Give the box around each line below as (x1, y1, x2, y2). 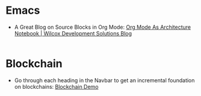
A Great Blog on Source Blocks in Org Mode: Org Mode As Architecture (14, 23, 191, 31)
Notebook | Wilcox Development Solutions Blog (14, 29, 132, 37)
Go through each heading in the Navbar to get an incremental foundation (14, 76, 195, 84)
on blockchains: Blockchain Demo (14, 83, 99, 90)
